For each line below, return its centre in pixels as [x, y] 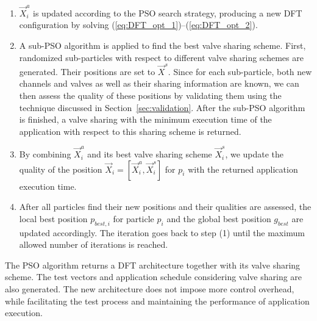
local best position [53, 218]
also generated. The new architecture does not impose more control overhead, [150, 289]
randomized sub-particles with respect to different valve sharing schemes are [161, 57]
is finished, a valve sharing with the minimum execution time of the [145, 119]
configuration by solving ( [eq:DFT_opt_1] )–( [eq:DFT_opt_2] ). [138, 25]
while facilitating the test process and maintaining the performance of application [157, 301]
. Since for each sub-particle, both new [240, 71]
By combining [45, 154]
